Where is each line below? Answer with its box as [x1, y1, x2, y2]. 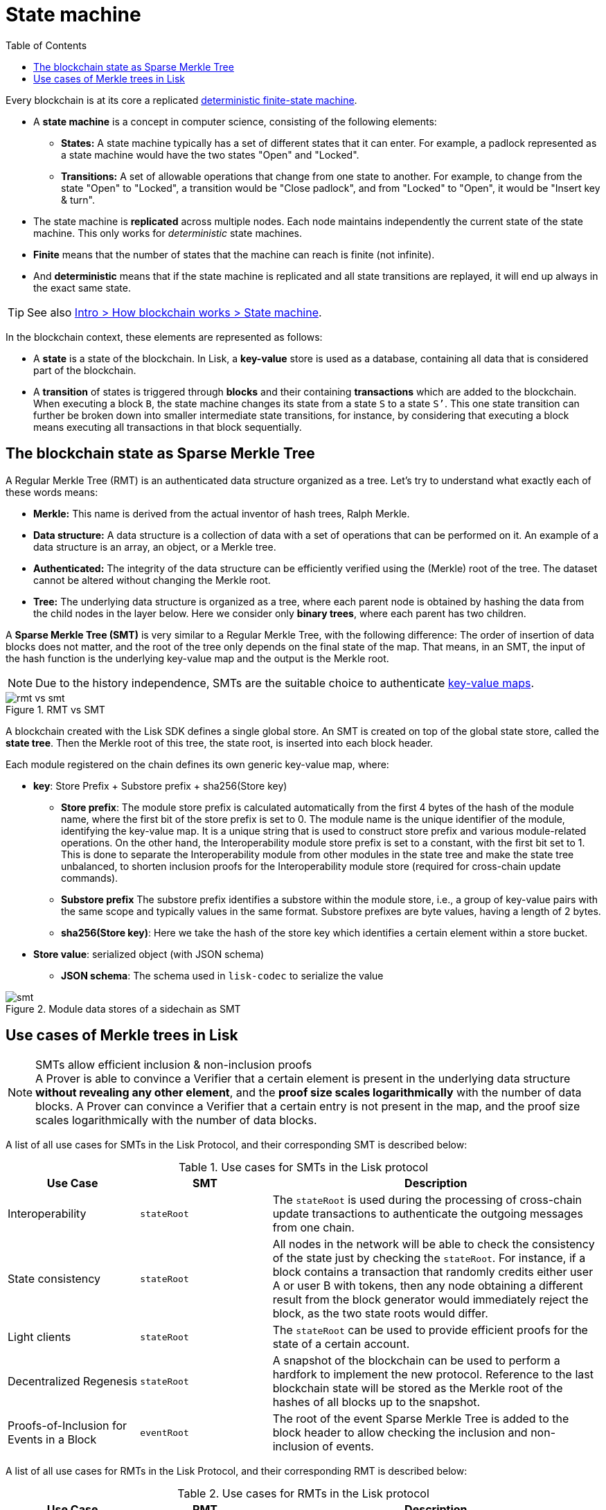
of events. [322, 1439, 374, 1454]
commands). [61, 871, 118, 884]
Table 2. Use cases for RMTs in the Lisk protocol [177, 1486, 429, 1501]
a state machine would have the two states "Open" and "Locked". [61, 148, 359, 161]
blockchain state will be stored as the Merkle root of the [272, 1381, 563, 1396]
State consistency [8, 1272, 101, 1286]
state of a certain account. [272, 1337, 410, 1351]
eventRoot [140, 1427, 189, 1438]
